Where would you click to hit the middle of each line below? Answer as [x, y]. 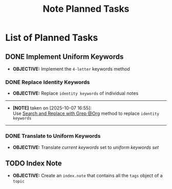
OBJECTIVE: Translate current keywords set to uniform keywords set [86, 147]
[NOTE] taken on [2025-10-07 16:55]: [52, 108]
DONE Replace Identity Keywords [48, 82]
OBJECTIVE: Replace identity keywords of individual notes [76, 93]
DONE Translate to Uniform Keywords [53, 136]
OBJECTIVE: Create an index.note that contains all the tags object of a [88, 176]
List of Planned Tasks [52, 38]
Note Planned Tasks [86, 9]
